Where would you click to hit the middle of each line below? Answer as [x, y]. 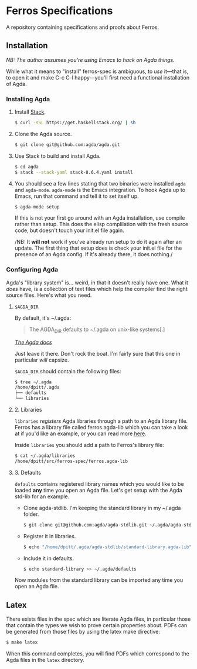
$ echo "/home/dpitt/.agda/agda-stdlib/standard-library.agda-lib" [107, 547]
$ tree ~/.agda [33, 382]
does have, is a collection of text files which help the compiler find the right [97, 289]
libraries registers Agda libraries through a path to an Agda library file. [101, 421]
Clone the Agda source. [43, 134]
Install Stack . [30, 112]
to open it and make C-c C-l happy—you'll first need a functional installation [98, 77]
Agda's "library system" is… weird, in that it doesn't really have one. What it [97, 282]
